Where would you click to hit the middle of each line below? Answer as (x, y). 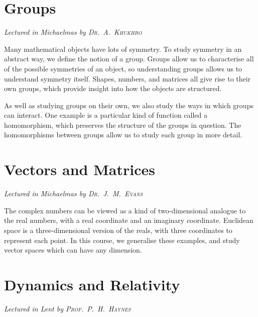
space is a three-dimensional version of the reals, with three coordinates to (118, 230)
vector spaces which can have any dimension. (73, 250)
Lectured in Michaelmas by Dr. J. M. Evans (74, 193)
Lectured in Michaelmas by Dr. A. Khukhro (73, 32)
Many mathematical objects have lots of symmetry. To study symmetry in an (123, 49)
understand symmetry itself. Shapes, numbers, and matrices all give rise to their (127, 78)
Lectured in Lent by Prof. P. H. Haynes (68, 308)
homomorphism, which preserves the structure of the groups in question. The (123, 125)
